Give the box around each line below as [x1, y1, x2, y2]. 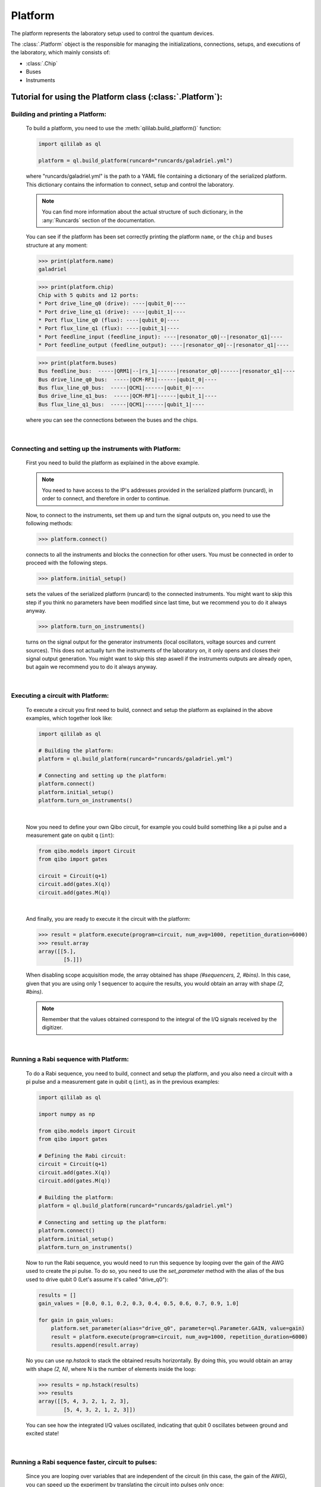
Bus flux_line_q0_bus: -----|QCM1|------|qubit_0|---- [38, 384, 205, 391]
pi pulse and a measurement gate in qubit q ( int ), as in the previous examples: [26, 1078, 220, 1086]
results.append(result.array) [51, 1342, 139, 1348]
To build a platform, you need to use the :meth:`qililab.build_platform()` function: [26, 125, 222, 132]
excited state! [26, 1430, 59, 1437]
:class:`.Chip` [26, 59, 58, 67]
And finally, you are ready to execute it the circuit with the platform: [26, 915, 191, 923]
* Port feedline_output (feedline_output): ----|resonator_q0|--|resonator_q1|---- [38, 342, 289, 349]
